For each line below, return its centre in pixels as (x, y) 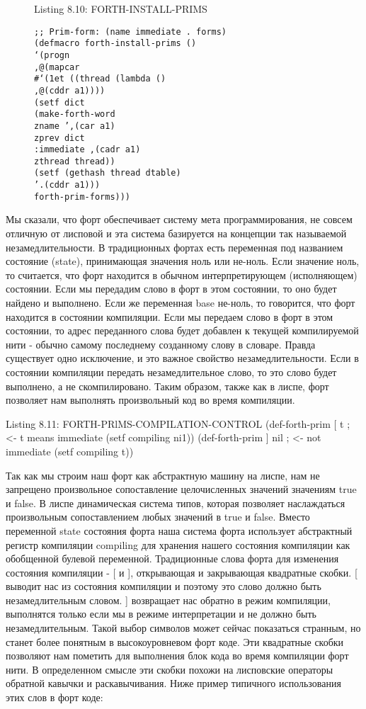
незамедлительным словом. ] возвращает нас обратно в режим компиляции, (168, 600)
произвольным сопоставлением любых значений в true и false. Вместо (158, 517)
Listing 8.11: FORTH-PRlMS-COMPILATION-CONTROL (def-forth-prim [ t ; (178, 423)
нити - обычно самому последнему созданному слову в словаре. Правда (161, 344)
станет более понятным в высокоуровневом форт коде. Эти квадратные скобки (175, 641)
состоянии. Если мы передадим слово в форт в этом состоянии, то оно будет (171, 289)
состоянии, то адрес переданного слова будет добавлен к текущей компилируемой (182, 330)
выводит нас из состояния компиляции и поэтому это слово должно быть (164, 586)
